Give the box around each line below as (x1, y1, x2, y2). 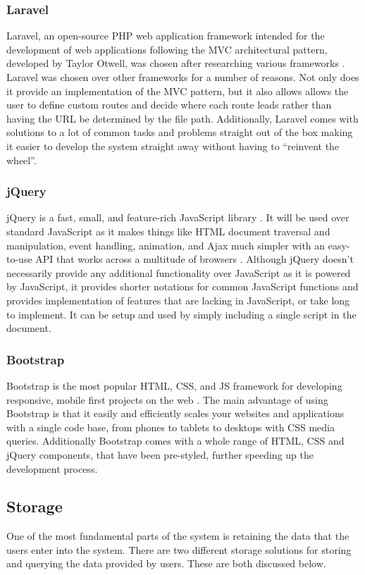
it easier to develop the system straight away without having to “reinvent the (6, 138, 340, 153)
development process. (6, 461, 98, 476)
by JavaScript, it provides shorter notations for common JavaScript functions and (6, 279, 359, 294)
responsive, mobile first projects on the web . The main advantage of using (6, 392, 328, 407)
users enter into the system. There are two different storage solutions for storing (6, 542, 352, 557)
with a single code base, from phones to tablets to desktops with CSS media (6, 419, 335, 434)
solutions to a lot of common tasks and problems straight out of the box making (6, 125, 353, 140)
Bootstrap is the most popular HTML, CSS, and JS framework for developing (6, 378, 342, 392)
